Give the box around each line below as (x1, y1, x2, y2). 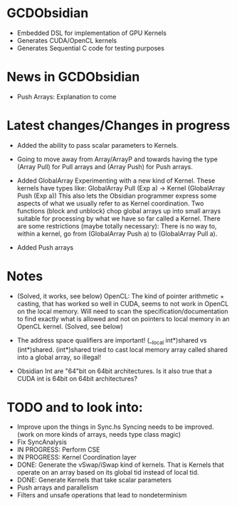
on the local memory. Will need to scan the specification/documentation (16, 307, 228, 315)
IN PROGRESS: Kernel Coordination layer (16, 453, 137, 462)
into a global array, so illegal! (16, 353, 101, 361)
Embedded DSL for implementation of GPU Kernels (16, 29, 167, 37)
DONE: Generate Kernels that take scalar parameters (16, 476, 172, 485)
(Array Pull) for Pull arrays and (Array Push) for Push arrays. (16, 162, 193, 171)
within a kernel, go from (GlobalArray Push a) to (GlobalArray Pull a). (16, 229, 218, 238)
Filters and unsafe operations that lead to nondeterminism (16, 491, 187, 500)
